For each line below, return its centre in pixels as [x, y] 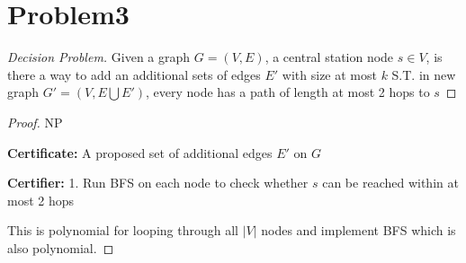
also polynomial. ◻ [61, 247]
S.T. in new [424, 74]
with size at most [329, 74]
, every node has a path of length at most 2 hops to [288, 92]
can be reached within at [390, 183]
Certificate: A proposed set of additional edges [140, 152]
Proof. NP [35, 122]
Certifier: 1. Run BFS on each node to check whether [158, 183]
